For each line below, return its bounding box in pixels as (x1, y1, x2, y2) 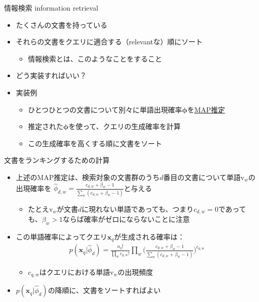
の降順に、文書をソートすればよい (48, 285, 161, 295)
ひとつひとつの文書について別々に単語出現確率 (28, 104, 182, 114)
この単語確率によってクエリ (16, 231, 107, 241)
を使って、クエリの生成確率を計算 (69, 121, 181, 132)
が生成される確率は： (114, 231, 185, 241)
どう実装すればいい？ (16, 70, 87, 81)
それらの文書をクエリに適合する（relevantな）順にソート (16, 36, 203, 47)
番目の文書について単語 (163, 171, 241, 182)
